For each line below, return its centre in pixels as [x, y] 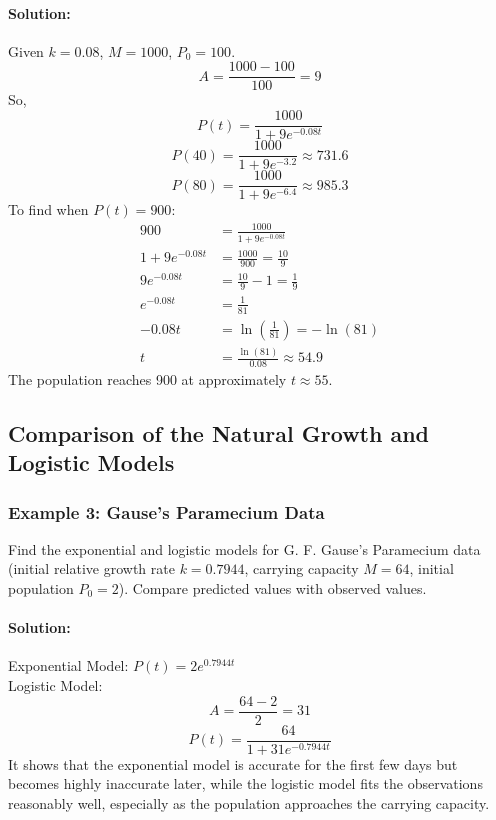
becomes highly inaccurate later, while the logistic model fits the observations [245, 783]
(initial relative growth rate [91, 568]
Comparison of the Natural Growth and [219, 432]
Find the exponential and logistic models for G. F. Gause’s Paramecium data [244, 548]
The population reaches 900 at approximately [147, 378]
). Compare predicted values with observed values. [272, 588]
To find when [48, 209]
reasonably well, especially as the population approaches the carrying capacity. [249, 802]
